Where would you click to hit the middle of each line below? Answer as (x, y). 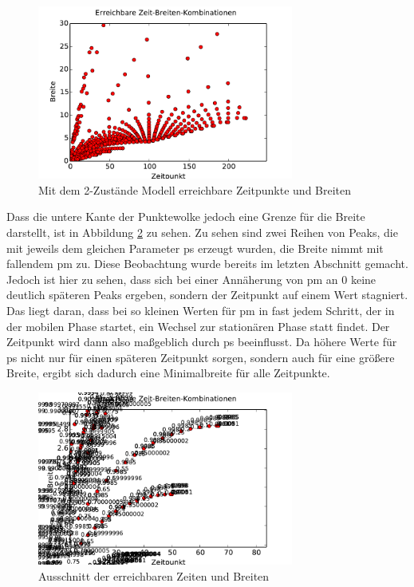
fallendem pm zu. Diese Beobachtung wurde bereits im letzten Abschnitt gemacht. (207, 264)
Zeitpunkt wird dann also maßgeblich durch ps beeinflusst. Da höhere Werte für (202, 342)
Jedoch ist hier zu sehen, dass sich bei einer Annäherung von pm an (172, 279)
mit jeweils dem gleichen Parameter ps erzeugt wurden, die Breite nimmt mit (195, 248)
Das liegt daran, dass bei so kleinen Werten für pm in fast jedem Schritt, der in (201, 310)
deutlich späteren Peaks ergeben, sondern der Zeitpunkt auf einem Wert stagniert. (207, 295)
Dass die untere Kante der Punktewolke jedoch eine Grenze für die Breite (186, 217)
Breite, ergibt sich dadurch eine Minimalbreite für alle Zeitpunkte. (168, 373)
